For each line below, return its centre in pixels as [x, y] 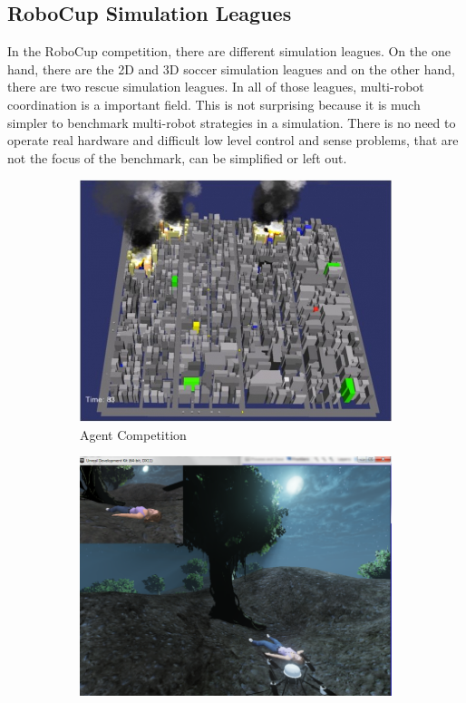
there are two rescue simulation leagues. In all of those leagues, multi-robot [216, 87]
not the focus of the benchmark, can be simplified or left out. [177, 157]
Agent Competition [133, 434]
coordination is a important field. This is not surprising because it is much [214, 104]
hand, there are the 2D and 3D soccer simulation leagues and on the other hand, [231, 68]
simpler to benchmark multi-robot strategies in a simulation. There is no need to [232, 122]
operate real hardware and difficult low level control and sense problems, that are [233, 140]
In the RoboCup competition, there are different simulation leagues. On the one [229, 51]
